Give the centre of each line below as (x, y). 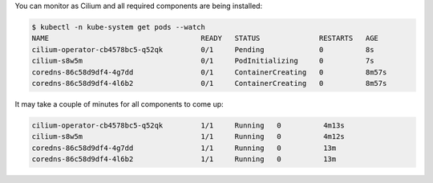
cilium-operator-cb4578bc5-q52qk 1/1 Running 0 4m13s (188, 125)
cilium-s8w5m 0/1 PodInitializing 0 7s (203, 61)
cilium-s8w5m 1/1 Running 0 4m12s (188, 137)
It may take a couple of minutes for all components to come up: (119, 104)
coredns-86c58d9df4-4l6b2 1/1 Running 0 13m (184, 159)
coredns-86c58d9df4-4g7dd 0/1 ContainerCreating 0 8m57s (209, 72)
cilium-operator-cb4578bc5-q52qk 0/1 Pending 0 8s (203, 49)
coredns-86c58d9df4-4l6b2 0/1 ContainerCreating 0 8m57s (209, 83)
